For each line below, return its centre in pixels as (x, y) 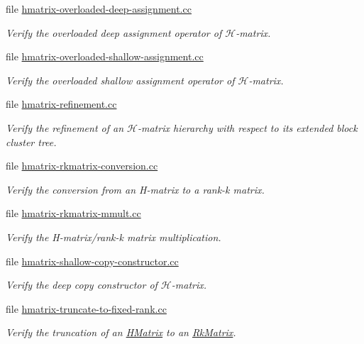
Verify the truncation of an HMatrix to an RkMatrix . (121, 332)
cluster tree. (31, 142)
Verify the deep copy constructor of (82, 285)
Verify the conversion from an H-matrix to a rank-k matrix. (135, 189)
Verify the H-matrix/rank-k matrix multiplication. (114, 237)
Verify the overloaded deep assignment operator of (114, 32)
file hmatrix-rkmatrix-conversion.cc (82, 166)
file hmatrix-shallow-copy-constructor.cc (92, 261)
